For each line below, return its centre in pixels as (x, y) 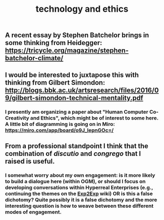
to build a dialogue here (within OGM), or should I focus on (75, 181)
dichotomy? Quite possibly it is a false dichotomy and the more (81, 199)
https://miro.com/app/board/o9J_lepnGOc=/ (59, 130)
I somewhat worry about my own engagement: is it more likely (80, 175)
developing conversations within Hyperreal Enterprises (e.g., (79, 187)
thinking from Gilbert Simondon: (55, 83)
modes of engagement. (33, 212)
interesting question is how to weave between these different (79, 206)
